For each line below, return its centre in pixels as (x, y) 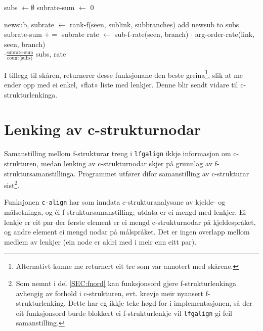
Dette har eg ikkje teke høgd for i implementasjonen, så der (160, 303)
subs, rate (51, 54)
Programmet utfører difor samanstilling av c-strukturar (164, 173)
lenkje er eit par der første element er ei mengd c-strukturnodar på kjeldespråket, (130, 222)
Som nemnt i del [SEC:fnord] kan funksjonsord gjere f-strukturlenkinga (126, 283)
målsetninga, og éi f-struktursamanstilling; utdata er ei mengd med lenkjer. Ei (125, 212)
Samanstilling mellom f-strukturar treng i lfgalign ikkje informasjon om (118, 153)
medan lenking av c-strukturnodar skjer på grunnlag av (127, 163)
